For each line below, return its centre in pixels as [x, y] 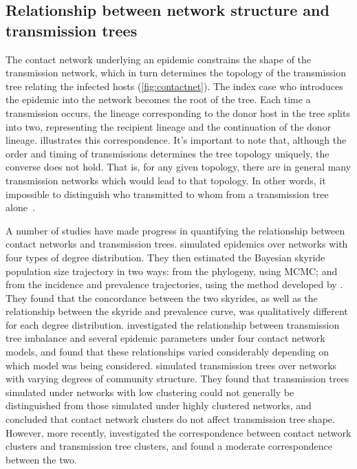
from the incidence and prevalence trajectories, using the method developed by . [174, 284]
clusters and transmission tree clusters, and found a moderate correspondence [169, 446]
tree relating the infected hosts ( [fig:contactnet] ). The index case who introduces [174, 86]
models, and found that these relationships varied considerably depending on [167, 352]
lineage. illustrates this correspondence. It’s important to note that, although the [176, 140]
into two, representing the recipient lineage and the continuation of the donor [169, 126]
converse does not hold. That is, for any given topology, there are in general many [178, 167]
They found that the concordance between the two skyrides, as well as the [162, 297]
